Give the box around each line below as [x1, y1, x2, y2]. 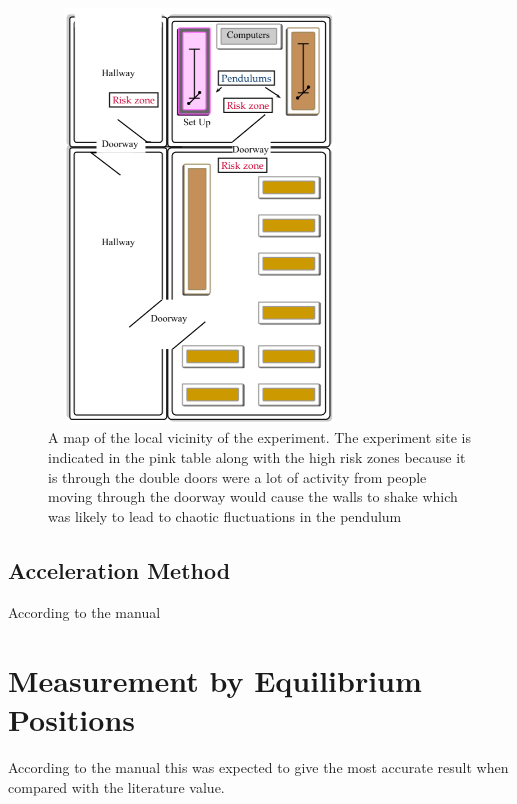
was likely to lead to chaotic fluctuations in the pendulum [48, 505, 402, 526]
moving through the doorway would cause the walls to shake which [48, 486, 458, 507]
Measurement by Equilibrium [8, 660, 422, 701]
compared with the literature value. [8, 777, 225, 797]
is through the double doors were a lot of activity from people [48, 466, 427, 487]
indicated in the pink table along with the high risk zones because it [48, 446, 466, 467]
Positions [8, 699, 136, 740]
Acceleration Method [8, 554, 231, 585]
